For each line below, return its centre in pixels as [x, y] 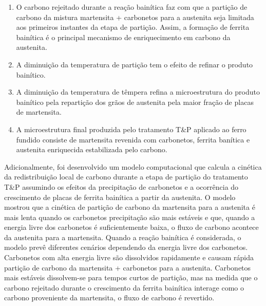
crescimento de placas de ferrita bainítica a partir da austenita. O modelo [120, 197]
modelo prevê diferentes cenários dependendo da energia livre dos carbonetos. [126, 247]
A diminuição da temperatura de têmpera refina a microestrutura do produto [138, 92]
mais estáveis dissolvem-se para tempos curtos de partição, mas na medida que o [131, 277]
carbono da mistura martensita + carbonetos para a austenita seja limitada [135, 17]
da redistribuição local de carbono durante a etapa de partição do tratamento [126, 177]
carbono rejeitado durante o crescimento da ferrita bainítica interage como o [124, 287]
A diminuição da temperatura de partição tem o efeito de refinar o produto [135, 64]
